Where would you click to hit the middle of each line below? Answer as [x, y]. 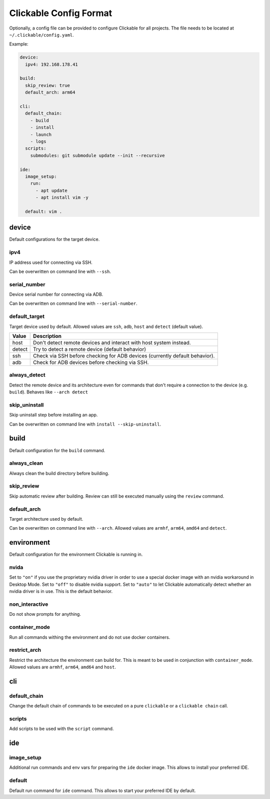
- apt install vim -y [62, 197]
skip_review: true [47, 85]
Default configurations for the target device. [54, 239]
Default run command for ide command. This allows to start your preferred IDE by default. [102, 790]
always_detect [27, 375]
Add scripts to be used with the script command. [61, 729]
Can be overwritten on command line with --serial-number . [73, 303]
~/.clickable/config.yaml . [42, 35]
